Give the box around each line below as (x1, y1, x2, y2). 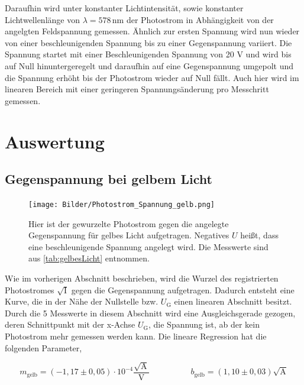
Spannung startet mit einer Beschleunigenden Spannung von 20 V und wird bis (5, 48, 292, 60)
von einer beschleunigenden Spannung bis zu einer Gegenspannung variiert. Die (5, 36, 292, 48)
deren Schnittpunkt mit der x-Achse (5, 318, 135, 331)
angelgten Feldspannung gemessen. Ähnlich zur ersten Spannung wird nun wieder (5, 25, 300, 37)
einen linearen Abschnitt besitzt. (174, 295, 292, 308)
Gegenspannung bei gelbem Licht (5, 170, 212, 188)
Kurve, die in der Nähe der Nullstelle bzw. (5, 295, 159, 308)
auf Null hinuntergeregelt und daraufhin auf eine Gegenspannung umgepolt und (5, 59, 294, 72)
